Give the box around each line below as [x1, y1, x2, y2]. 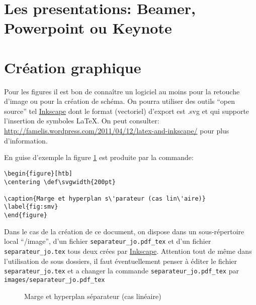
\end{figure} [4, 212, 47, 219]
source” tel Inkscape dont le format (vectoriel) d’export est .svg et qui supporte [4, 105, 249, 116]
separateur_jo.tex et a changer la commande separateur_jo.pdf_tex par [4, 265, 239, 276]
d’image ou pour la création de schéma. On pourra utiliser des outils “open [4, 96, 235, 106]
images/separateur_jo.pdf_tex [4, 276, 105, 283]
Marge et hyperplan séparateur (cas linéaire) [24, 290, 161, 301]
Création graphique [4, 57, 141, 77]
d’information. [4, 135, 48, 145]
